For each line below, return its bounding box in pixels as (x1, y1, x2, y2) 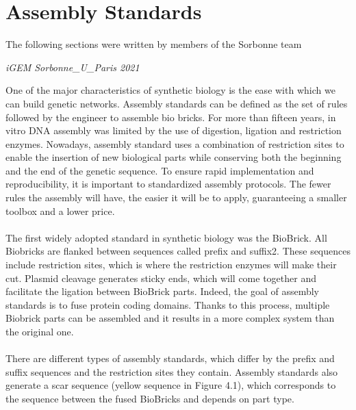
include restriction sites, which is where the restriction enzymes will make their (5, 257, 337, 272)
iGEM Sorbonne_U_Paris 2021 (5, 60, 140, 74)
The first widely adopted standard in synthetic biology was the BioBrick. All (5, 230, 327, 244)
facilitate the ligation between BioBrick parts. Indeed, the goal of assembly (5, 284, 320, 298)
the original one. (5, 324, 74, 338)
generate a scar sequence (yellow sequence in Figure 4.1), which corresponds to (5, 378, 336, 392)
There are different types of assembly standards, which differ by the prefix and (5, 351, 335, 366)
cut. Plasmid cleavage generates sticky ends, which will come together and (5, 270, 316, 285)
